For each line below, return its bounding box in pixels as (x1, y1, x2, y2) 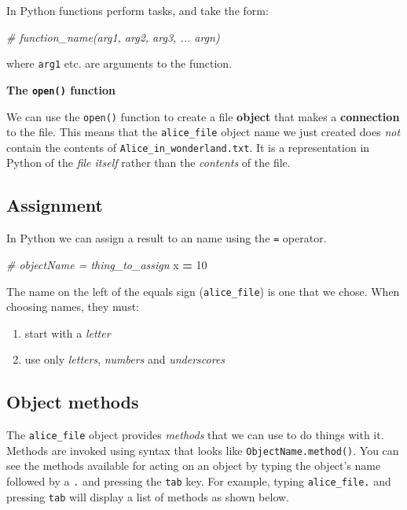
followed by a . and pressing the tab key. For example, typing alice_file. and (6, 473, 391, 490)
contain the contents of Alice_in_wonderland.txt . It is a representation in (6, 139, 370, 155)
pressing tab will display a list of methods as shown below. (6, 488, 289, 504)
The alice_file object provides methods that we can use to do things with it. (6, 427, 384, 443)
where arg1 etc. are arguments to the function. (6, 55, 233, 72)
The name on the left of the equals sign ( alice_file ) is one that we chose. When (6, 283, 400, 299)
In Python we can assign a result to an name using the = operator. (6, 230, 327, 246)
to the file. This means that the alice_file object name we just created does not (6, 124, 401, 140)
